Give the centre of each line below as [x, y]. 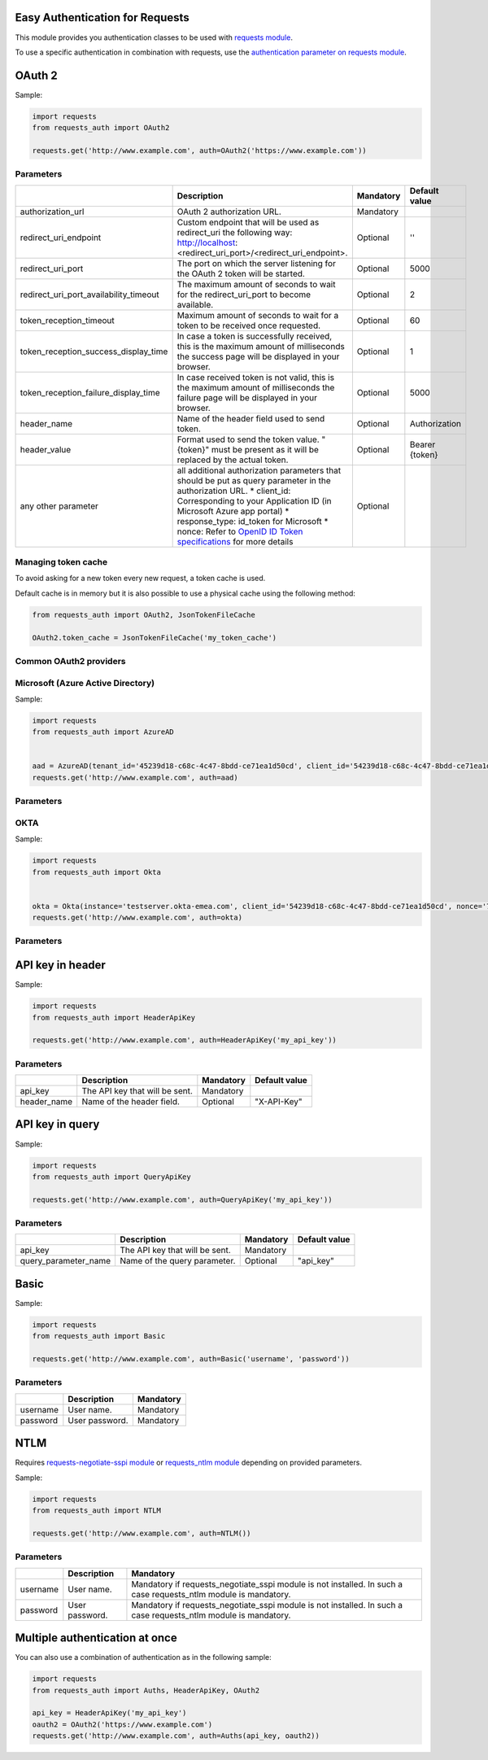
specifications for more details [235, 541]
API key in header [60, 965]
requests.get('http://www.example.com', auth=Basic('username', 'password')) [191, 1359]
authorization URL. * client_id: [234, 491]
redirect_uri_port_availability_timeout [89, 295]
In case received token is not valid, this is [256, 377]
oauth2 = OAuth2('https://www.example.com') [122, 1724]
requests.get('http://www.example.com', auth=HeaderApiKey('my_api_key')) [185, 1040]
